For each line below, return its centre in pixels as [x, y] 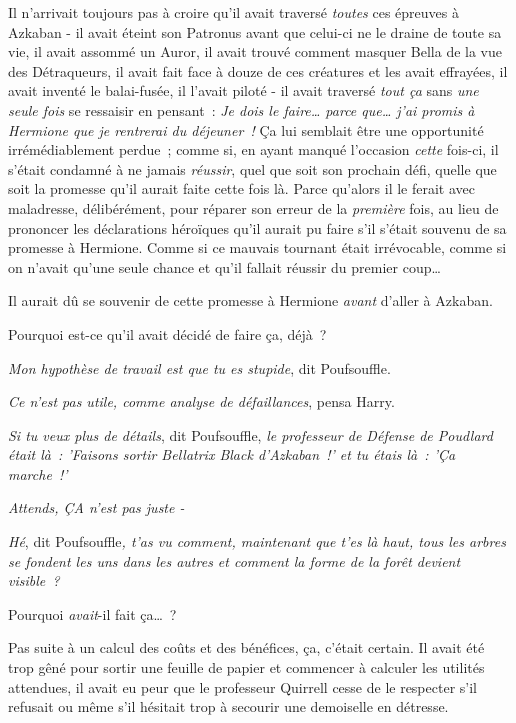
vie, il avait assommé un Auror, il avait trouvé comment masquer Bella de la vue [255, 51]
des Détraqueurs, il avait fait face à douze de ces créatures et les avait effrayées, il [258, 70]
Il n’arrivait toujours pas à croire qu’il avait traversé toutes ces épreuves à [233, 12]
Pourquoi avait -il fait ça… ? [92, 613]
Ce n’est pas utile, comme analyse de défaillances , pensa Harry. [201, 401]
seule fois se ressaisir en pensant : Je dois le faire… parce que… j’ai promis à [241, 109]
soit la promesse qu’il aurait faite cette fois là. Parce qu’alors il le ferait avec [242, 188]
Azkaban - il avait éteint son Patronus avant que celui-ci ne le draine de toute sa [255, 31]
